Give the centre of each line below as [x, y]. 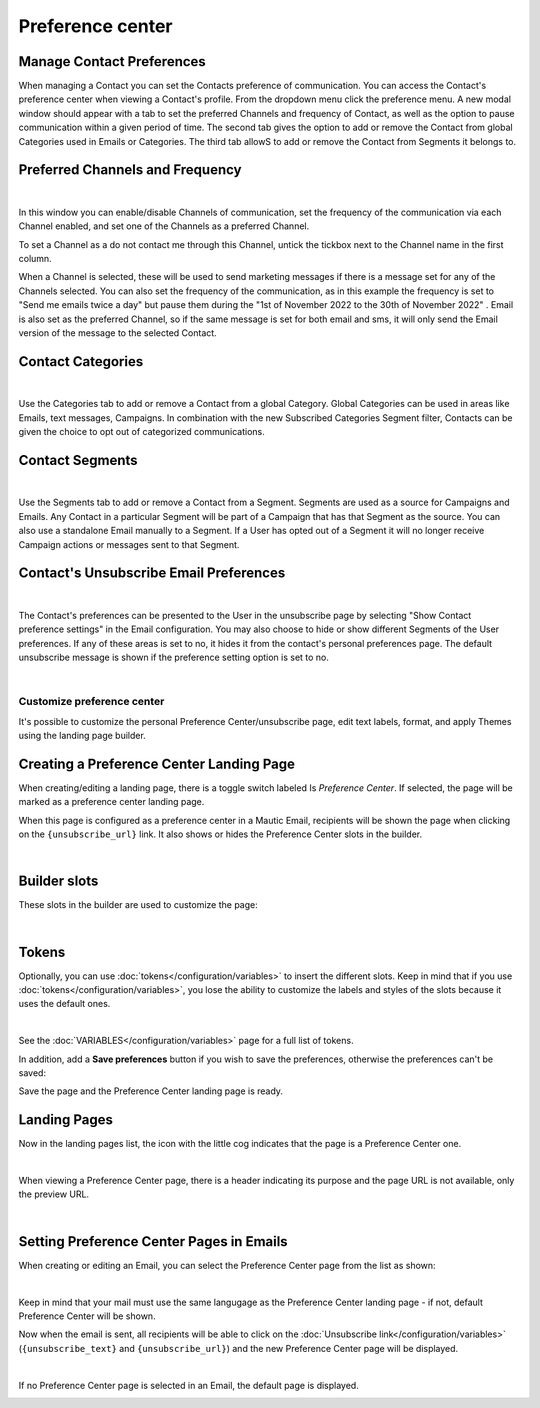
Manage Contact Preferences [112, 61]
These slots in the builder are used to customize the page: [138, 905]
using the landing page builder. [82, 735]
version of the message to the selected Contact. [117, 333]
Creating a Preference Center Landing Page [156, 763]
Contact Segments [78, 460]
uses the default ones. [64, 1004]
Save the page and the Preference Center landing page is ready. [151, 1091]
